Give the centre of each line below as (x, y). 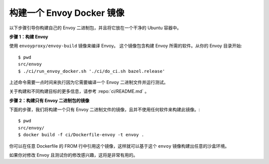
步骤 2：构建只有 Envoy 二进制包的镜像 (49, 100)
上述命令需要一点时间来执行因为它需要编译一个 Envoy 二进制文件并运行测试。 (89, 82)
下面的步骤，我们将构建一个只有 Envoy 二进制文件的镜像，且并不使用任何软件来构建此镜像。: (105, 109)
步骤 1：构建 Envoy (29, 37)
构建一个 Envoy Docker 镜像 (67, 13)
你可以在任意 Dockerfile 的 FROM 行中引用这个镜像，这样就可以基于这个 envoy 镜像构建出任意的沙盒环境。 (119, 146)
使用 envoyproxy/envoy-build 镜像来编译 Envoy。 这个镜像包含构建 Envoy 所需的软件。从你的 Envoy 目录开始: (126, 46)
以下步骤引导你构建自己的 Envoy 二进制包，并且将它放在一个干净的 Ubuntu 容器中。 (95, 28)
